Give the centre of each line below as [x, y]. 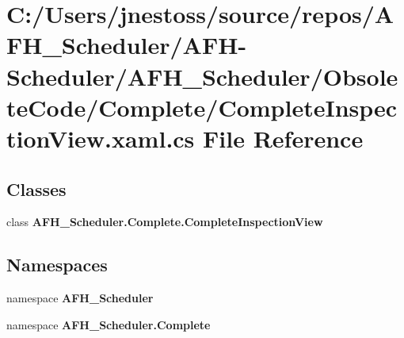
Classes [36, 188]
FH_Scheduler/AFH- [127, 45]
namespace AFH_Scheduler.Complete [109, 324]
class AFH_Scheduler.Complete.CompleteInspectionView [165, 222]
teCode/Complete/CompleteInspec [202, 107]
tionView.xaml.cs [101, 138]
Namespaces [57, 265]
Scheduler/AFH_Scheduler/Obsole [202, 76]
